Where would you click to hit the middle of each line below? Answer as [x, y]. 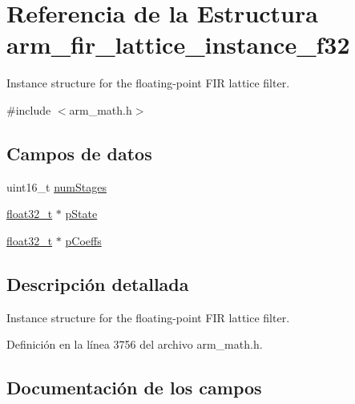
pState [81, 214]
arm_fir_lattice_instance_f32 [178, 44]
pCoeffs [83, 240]
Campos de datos [79, 153]
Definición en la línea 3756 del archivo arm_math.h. [135, 344]
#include [29, 109]
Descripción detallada [98, 283]
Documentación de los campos [134, 388]
